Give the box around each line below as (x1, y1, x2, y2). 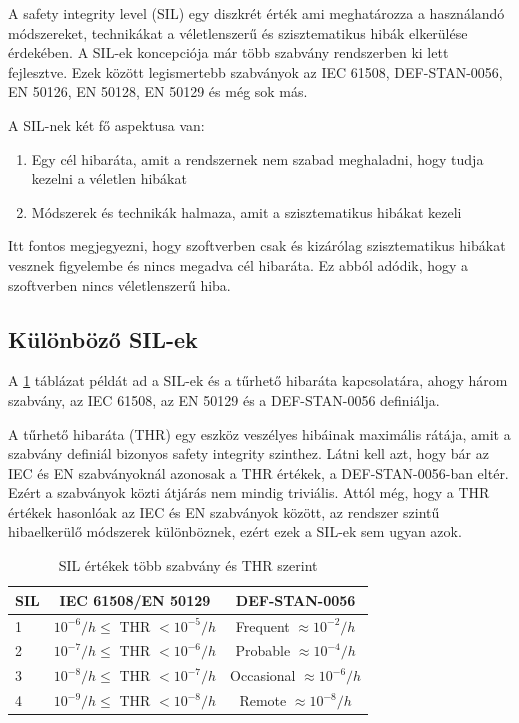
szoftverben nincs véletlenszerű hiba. (8, 274, 231, 295)
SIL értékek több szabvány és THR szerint (58, 555, 318, 576)
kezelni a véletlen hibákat (31, 168, 187, 189)
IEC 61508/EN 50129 (59, 589, 211, 610)
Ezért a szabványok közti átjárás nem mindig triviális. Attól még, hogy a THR (8, 482, 490, 503)
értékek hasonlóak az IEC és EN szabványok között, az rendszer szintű (8, 501, 440, 522)
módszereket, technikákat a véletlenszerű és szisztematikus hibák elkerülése (8, 22, 468, 43)
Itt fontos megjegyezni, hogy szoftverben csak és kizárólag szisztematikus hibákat (8, 235, 506, 256)
